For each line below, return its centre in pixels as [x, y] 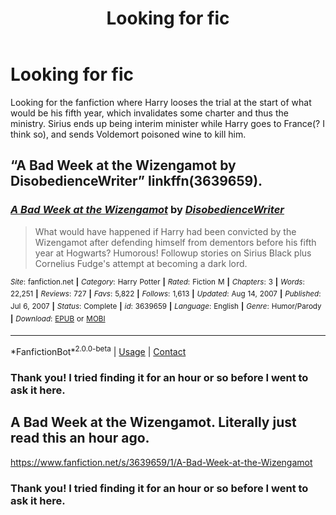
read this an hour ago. [80, 438]
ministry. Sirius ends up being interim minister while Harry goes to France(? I [167, 123]
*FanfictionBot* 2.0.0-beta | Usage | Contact [98, 350]
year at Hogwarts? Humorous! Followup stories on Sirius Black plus [173, 253]
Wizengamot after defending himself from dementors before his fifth [175, 242]
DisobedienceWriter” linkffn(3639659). [136, 181]
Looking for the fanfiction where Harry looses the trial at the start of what [161, 102]
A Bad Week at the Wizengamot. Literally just [153, 422]
